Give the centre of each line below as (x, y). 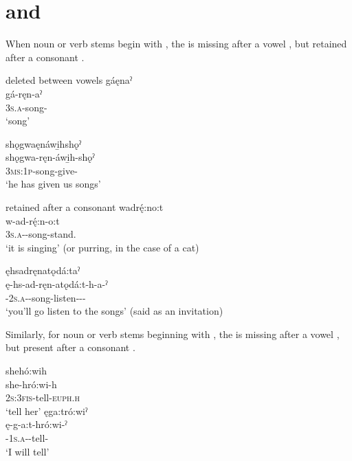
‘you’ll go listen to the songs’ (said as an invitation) (114, 311)
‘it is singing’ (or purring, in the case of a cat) (102, 247)
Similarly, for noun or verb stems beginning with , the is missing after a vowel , (173, 334)
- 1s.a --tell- (27, 437)
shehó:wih (26, 370)
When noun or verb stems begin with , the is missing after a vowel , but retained (176, 44)
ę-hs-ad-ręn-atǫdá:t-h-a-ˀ (57, 284)
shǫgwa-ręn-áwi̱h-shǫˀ (50, 157)
